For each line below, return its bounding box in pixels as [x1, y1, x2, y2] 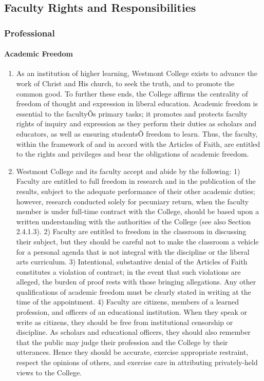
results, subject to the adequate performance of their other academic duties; [16, 185, 255, 196]
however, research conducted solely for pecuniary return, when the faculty [16, 196, 249, 206]
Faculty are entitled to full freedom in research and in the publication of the [16, 176, 256, 186]
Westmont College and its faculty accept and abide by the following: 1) [16, 165, 240, 176]
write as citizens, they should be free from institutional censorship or [16, 316, 233, 327]
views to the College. [16, 367, 82, 377]
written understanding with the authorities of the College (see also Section [16, 216, 251, 226]
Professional [4, 26, 55, 39]
